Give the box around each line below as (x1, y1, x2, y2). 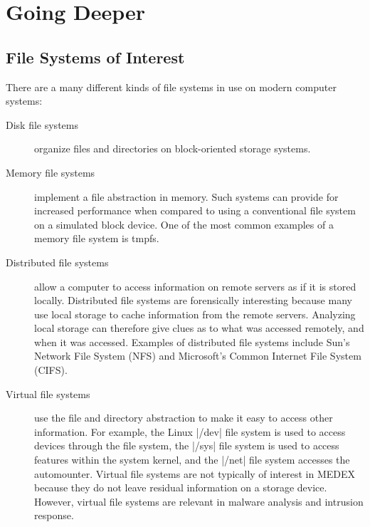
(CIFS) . (34, 362, 68, 377)
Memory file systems (6, 165, 95, 179)
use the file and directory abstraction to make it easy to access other (34, 410, 333, 425)
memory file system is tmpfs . (34, 231, 159, 246)
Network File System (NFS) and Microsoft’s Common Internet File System (34, 348, 361, 363)
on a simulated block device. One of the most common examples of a (34, 216, 334, 231)
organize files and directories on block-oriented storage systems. (34, 141, 311, 156)
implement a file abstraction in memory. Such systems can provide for (34, 189, 339, 204)
